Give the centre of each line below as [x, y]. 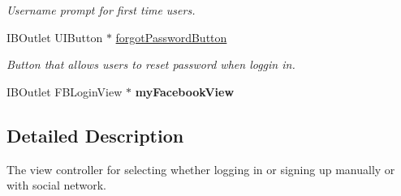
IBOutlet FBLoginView [65, 91]
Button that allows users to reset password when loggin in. [151, 64]
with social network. [57, 185]
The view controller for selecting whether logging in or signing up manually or [201, 169]
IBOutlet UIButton [55, 37]
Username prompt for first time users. [101, 10]
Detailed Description [95, 135]
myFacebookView [185, 91]
